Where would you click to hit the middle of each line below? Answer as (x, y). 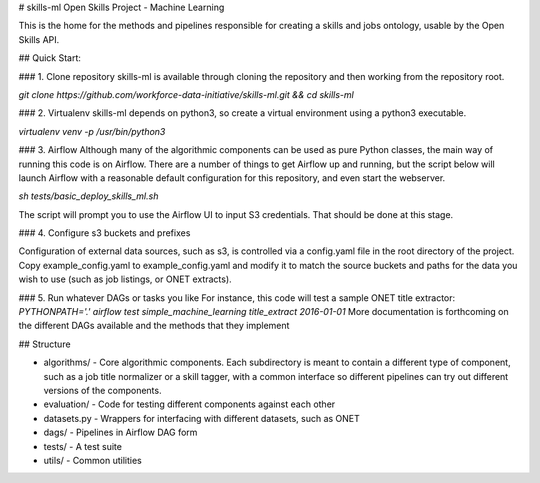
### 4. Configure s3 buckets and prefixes (104, 233)
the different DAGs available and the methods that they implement (154, 326)
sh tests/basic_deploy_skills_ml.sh (88, 196)
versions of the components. (102, 390)
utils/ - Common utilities (92, 460)
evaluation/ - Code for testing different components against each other (189, 404)
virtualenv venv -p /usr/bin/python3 (92, 131)
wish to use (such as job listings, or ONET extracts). (125, 279)
